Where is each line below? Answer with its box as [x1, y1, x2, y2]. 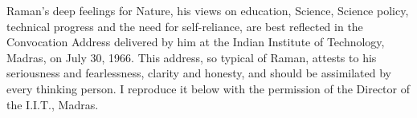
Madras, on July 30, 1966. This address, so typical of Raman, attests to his [6, 49, 377, 65]
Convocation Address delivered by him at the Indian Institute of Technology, [6, 33, 385, 50]
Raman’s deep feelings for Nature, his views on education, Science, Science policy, [6, 2, 409, 18]
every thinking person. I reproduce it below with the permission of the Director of [6, 80, 410, 96]
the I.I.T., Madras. [6, 96, 99, 112]
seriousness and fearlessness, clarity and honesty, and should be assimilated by [6, 65, 391, 81]
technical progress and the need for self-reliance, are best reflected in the [6, 18, 363, 34]
